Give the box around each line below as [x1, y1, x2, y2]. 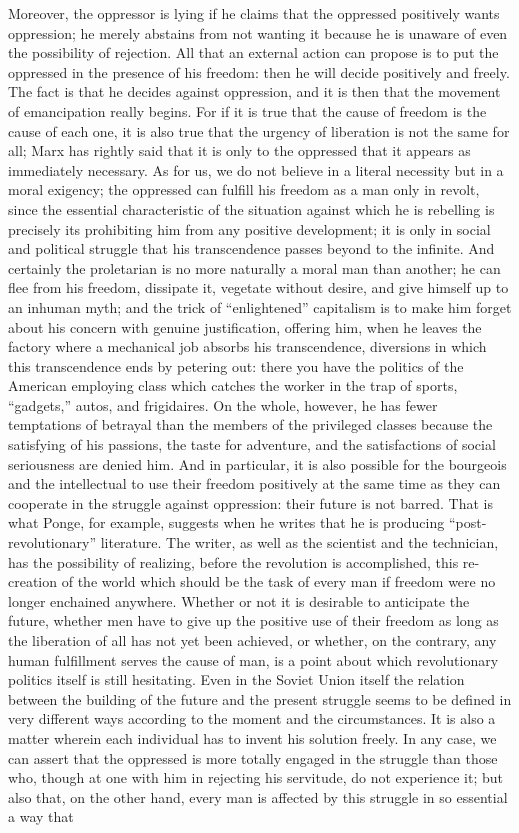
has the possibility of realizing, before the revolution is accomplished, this [8, 551, 459, 572]
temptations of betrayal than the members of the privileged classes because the [8, 414, 493, 435]
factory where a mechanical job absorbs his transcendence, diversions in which [8, 336, 487, 357]
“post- [448, 512, 487, 533]
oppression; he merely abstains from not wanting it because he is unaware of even [8, 22, 508, 43]
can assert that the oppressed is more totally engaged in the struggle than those [8, 747, 498, 768]
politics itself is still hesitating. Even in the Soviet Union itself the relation [8, 669, 465, 690]
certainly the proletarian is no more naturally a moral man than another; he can [8, 257, 501, 278]
